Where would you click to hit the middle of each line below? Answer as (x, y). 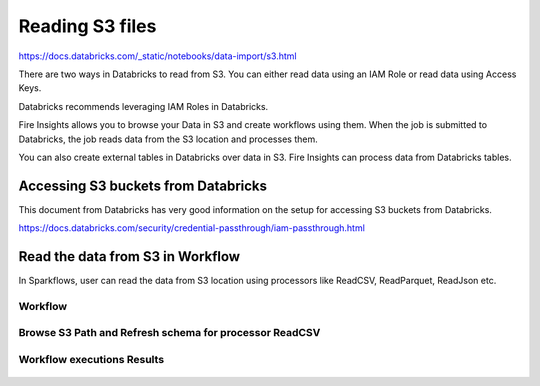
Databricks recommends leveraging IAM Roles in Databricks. (143, 106)
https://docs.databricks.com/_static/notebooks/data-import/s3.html (157, 56)
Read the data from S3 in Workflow (129, 256)
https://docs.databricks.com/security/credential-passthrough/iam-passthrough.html (191, 228)
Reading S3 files (87, 26)
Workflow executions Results (91, 359)
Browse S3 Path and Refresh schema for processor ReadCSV (169, 333)
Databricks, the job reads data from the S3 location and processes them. (168, 139)
